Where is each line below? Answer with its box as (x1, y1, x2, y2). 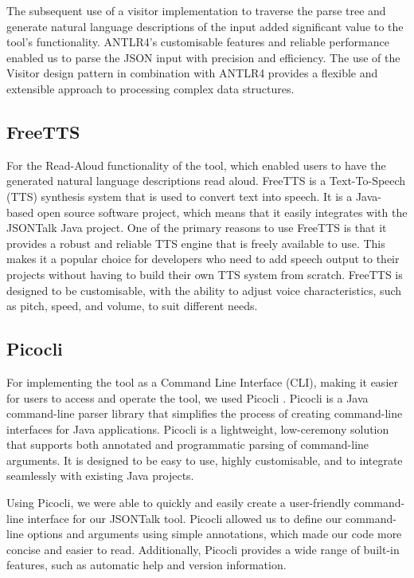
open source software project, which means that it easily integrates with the (37, 203, 408, 220)
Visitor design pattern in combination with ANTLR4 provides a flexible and (6, 65, 378, 81)
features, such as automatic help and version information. (6, 556, 287, 573)
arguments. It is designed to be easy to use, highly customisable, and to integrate (6, 451, 403, 468)
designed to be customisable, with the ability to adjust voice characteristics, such (6, 281, 402, 298)
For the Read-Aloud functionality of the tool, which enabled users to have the (6, 156, 386, 173)
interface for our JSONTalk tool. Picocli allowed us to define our (27, 509, 342, 526)
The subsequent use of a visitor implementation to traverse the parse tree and (6, 2, 386, 18)
